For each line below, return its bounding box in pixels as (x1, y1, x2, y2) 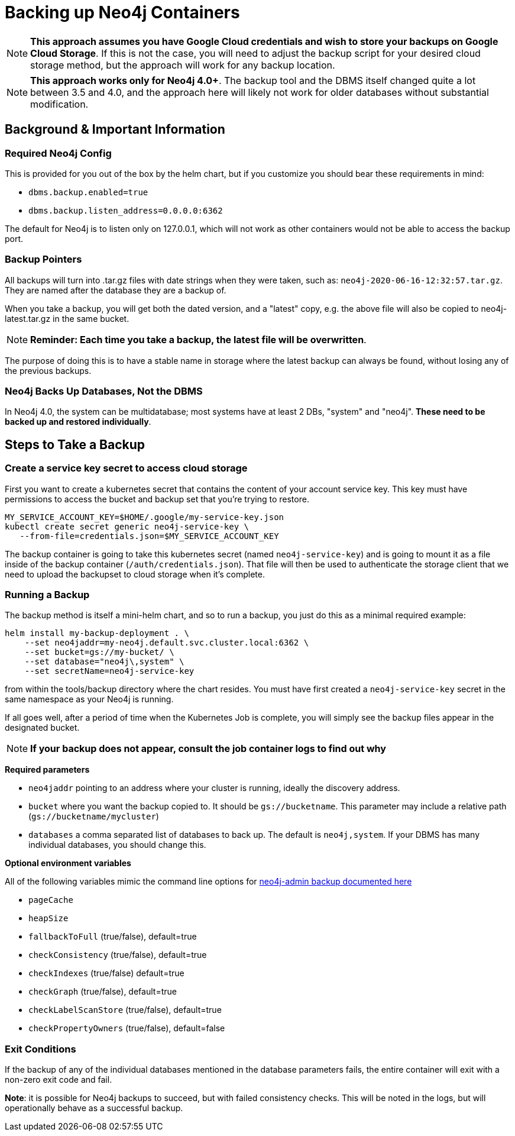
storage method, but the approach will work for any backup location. (30, 59, 335, 71)
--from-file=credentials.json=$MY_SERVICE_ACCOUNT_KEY (20, 531, 279, 541)
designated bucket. (5, 722, 80, 733)
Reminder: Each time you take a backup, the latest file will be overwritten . (30, 333, 367, 346)
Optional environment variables (5, 858, 131, 869)
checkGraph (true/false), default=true (28, 986, 177, 997)
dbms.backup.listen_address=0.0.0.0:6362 (28, 205, 223, 215)
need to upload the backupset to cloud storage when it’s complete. (5, 569, 265, 579)
